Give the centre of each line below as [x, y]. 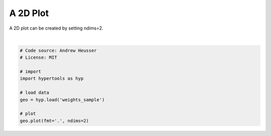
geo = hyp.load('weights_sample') [62, 100]
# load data [35, 93]
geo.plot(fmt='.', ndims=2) [54, 121]
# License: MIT [38, 57]
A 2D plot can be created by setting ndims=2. [56, 28]
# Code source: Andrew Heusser [58, 50]
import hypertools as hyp [52, 79]
